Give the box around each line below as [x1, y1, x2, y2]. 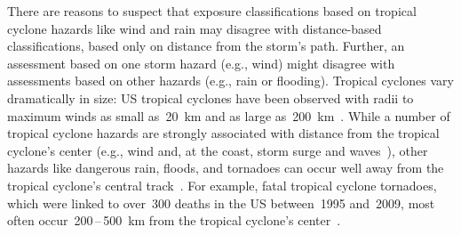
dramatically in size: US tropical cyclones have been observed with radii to [7, 88, 414, 107]
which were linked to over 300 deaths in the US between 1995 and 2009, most [7, 193, 435, 212]
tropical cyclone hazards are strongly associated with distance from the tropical [7, 124, 440, 142]
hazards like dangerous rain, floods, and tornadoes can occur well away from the [7, 158, 444, 177]
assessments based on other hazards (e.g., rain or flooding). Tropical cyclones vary [7, 71, 454, 90]
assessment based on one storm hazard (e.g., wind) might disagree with [7, 53, 395, 72]
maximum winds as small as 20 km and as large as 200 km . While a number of [7, 106, 450, 125]
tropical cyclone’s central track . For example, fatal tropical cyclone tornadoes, [7, 175, 437, 194]
